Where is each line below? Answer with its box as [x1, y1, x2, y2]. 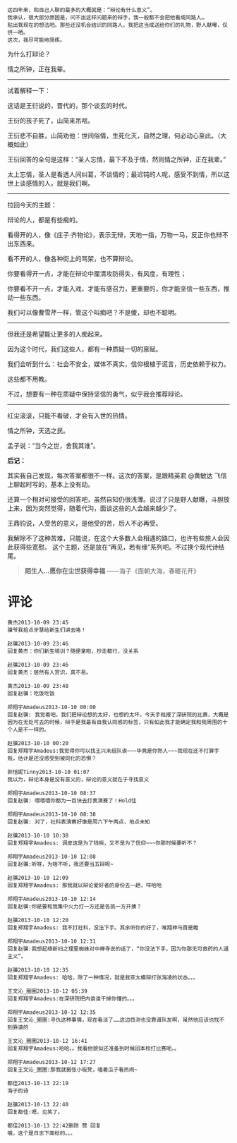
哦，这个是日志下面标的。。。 [7, 1130, 76, 1137]
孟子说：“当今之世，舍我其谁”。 [7, 442, 100, 449]
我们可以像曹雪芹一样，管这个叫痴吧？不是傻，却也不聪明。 [7, 308, 181, 316]
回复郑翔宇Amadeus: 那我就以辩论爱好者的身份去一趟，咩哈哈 [7, 881, 162, 889]
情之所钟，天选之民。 [7, 426, 69, 435]
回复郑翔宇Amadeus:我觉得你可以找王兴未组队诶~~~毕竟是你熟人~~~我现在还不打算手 [7, 747, 220, 754]
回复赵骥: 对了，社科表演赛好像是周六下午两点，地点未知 [7, 818, 150, 825]
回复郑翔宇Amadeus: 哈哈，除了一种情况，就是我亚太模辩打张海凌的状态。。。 [7, 974, 199, 981]
